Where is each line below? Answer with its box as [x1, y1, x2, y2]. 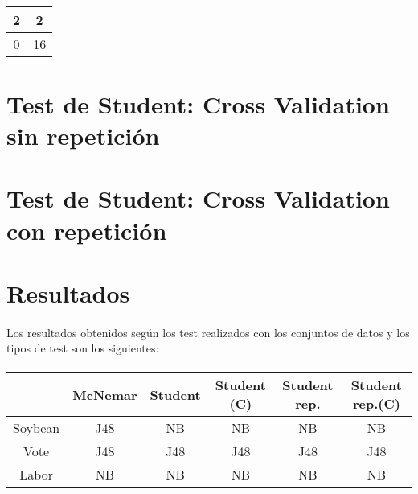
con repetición [6, 213, 167, 246]
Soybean [13, 418, 60, 438]
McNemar [72, 385, 137, 404]
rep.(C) [352, 394, 400, 414]
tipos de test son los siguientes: [6, 340, 159, 356]
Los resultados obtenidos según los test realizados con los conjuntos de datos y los [6, 323, 410, 340]
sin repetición [6, 118, 160, 151]
